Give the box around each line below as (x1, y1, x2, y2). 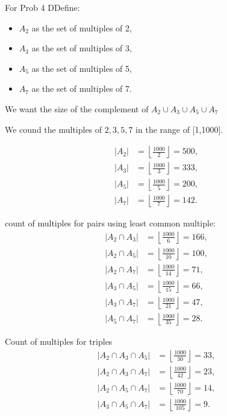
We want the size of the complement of (5, 102, 149, 115)
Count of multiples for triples (5, 335, 113, 348)
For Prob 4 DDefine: (5, 1, 80, 13)
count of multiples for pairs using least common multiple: (5, 217, 216, 229)
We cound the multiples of (5, 123, 102, 135)
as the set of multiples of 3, (31, 42, 132, 54)
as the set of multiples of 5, (31, 62, 132, 74)
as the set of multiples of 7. (31, 82, 132, 95)
